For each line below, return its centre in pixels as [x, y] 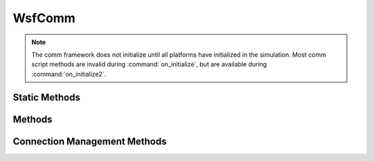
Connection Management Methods [90, 141]
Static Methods [47, 97]
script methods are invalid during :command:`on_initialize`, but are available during [149, 64]
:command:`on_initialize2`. [69, 74]
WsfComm [44, 18]
